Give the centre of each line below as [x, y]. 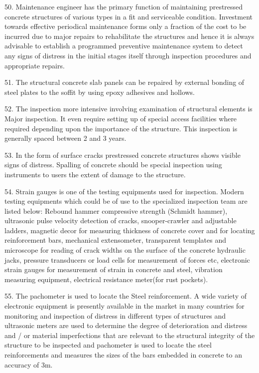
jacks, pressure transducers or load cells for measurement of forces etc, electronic [127, 259]
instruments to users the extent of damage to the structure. [95, 174]
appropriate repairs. [35, 65]
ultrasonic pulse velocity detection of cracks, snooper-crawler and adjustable [121, 220]
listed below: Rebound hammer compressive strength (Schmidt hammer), [116, 210]
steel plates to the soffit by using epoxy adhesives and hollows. [100, 92]
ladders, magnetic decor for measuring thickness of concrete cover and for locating [130, 230]
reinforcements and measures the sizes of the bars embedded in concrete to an [123, 355]
